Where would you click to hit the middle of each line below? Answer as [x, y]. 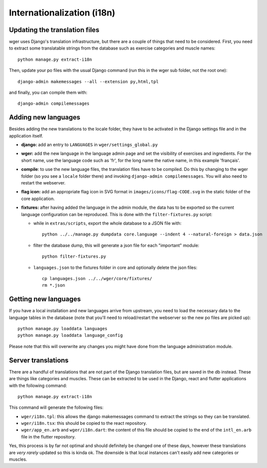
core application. [38, 199]
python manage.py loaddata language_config [70, 335]
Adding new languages [44, 117]
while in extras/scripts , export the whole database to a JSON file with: [107, 223]
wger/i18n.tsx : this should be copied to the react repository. [84, 423]
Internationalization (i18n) [62, 13]
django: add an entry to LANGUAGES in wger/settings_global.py [89, 145]
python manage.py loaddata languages [63, 329]
